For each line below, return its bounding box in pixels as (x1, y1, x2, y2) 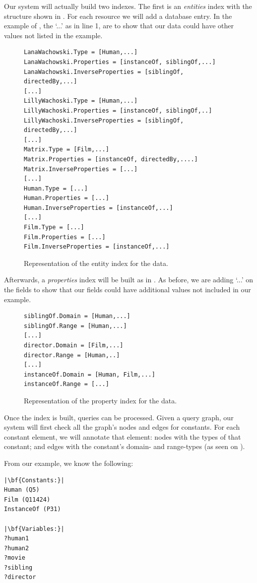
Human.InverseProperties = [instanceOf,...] (24, 204, 173, 211)
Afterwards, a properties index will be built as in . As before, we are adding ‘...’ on (4, 274, 253, 285)
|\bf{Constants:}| (4, 476, 64, 484)
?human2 (4, 544, 29, 552)
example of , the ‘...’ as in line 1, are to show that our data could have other (4, 20, 234, 31)
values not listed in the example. (4, 30, 103, 40)
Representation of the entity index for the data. (24, 258, 168, 268)
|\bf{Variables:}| (4, 525, 64, 532)
